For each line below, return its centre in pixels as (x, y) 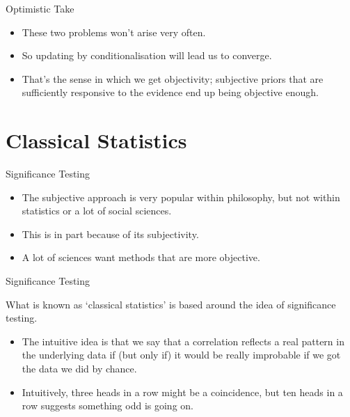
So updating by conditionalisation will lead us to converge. (147, 55)
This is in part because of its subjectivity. (110, 234)
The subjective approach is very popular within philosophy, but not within (181, 197)
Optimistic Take (40, 8)
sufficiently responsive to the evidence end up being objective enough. (170, 92)
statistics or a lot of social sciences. (97, 211)
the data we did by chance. (79, 369)
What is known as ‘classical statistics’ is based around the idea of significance (171, 304)
